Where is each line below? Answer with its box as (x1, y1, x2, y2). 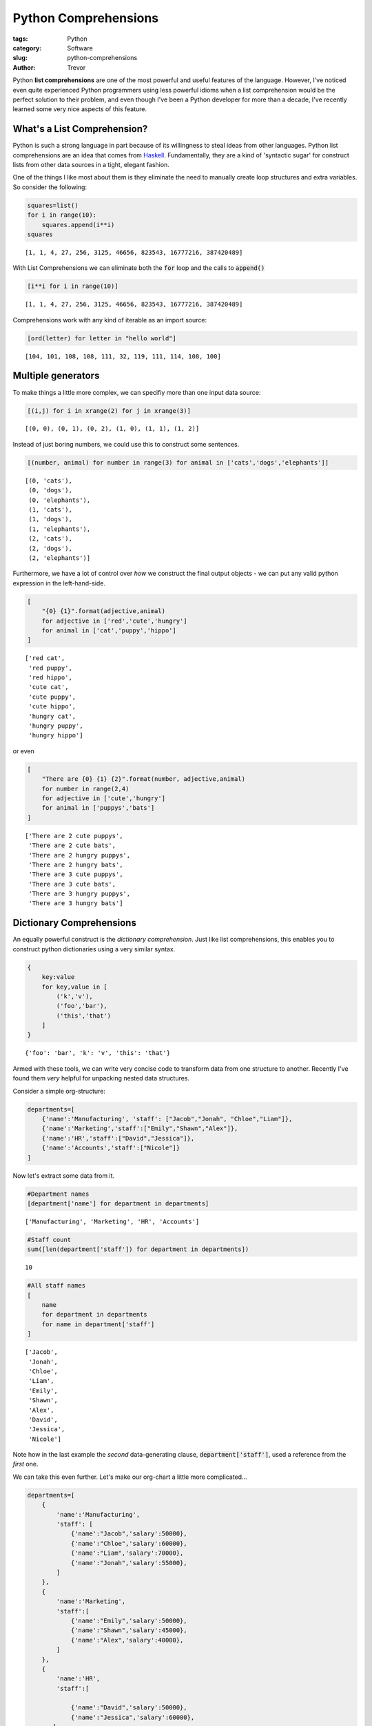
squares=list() (27, 201, 79, 209)
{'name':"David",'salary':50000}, (70, 1704, 187, 1712)
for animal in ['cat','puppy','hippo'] (41, 626, 177, 634)
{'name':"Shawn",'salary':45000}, (70, 1627, 187, 1634)
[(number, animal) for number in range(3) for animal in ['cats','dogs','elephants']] (27, 458, 329, 466)
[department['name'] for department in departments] (27, 1199, 209, 1208)
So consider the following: (12, 183, 87, 191)
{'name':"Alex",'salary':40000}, (70, 1636, 184, 1644)
